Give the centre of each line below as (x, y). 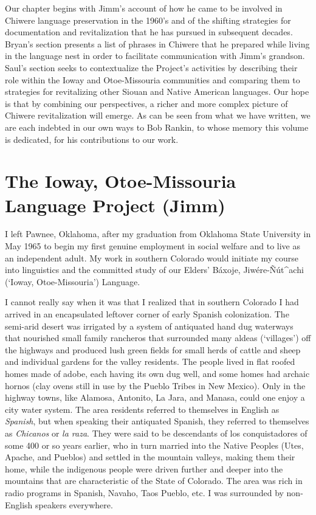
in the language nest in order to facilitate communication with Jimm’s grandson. (155, 56)
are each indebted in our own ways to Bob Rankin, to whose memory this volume (157, 127)
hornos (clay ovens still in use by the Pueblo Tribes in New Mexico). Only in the (155, 385)
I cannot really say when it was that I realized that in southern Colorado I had (152, 302)
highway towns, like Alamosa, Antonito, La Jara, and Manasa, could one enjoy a (155, 397)
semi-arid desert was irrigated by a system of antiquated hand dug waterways (149, 326)
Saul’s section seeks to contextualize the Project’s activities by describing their (151, 67)
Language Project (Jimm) (115, 205)
